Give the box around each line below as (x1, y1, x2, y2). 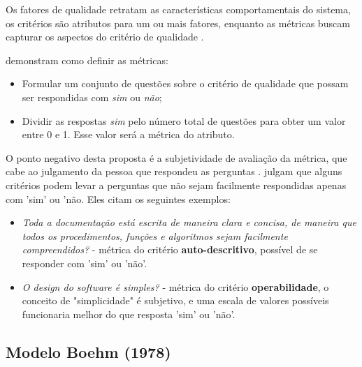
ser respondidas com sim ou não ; (22, 89, 162, 104)
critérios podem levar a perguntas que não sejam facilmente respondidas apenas (6, 177, 347, 192)
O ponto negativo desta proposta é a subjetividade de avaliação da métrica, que (6, 150, 347, 165)
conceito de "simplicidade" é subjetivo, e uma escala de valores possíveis (22, 293, 329, 308)
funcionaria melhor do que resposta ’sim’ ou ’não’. (22, 306, 236, 321)
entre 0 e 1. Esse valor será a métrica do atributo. (22, 127, 235, 142)
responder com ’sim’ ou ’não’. (22, 255, 147, 270)
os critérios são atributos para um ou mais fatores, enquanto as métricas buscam (6, 15, 350, 30)
